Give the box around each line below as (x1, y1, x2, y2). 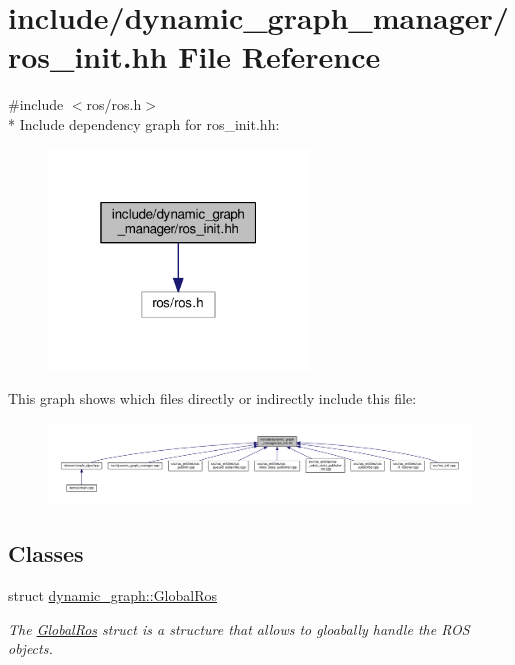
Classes (8, 538, 84, 569)
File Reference (178, 36, 381, 77)
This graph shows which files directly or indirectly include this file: (8, 388, 417, 409)
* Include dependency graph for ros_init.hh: (8, 113, 280, 134)
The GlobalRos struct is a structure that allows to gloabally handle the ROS (8, 618, 470, 639)
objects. (8, 638, 53, 659)
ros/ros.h (86, 94, 142, 115)
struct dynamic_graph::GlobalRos (8, 585, 218, 606)
